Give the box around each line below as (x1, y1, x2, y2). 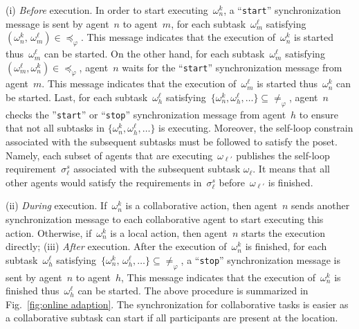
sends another (291, 198, 350, 213)
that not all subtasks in (6, 121, 104, 135)
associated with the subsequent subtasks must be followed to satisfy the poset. (6, 134, 338, 149)
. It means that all (252, 161, 330, 176)
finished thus (6, 283, 59, 298)
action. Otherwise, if (6, 225, 92, 240)
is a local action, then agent (110, 225, 228, 240)
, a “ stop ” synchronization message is (181, 252, 340, 267)
